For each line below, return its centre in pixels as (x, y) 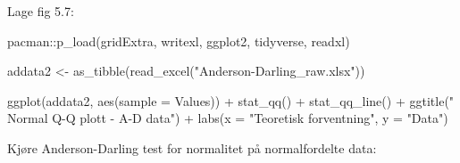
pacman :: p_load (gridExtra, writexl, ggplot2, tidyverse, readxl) (179, 41)
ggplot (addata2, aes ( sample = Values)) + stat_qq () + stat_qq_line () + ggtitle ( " (231, 100)
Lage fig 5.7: (41, 11)
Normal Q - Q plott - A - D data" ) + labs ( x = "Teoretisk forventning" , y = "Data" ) (228, 118)
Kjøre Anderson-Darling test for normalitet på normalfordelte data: (192, 147)
